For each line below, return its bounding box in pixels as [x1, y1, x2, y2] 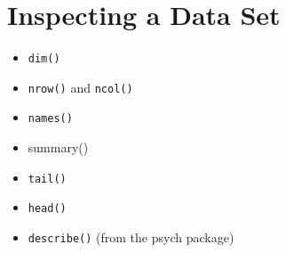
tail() [28, 172, 67, 185]
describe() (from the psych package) [28, 228, 234, 246]
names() [28, 112, 73, 126]
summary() [28, 138, 89, 157]
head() [28, 202, 67, 216]
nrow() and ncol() [28, 78, 133, 96]
